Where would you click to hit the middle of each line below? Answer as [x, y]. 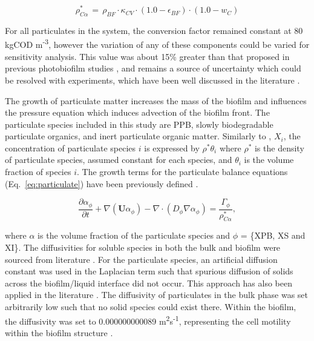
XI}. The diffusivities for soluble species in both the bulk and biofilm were [143, 247]
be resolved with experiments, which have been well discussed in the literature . [152, 80]
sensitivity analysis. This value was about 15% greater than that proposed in [147, 56]
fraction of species [38, 172]
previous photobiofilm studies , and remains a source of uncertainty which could [153, 68]
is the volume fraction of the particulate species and [134, 235]
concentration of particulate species [70, 147]
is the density [279, 147]
